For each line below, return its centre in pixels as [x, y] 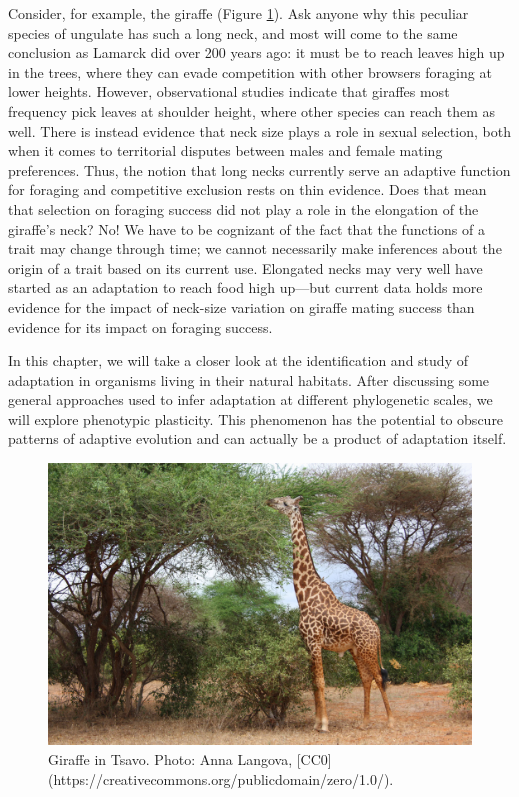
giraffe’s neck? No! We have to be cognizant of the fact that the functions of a [246, 228]
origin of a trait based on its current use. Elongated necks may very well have [245, 267]
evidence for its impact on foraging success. [140, 326]
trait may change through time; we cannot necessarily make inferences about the [255, 248]
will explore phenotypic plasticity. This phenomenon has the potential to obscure [256, 418]
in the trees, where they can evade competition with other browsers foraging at [250, 71]
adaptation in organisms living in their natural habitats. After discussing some [249, 379]
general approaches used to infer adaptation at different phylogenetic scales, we [250, 399]
